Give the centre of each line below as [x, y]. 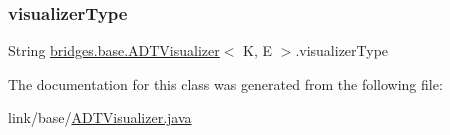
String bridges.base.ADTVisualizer [114, 50]
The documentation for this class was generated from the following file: [225, 83]
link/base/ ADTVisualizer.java [100, 117]
